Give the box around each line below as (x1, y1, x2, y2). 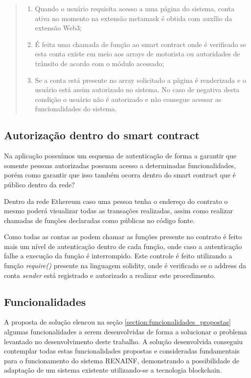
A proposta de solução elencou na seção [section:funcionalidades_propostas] (4, 317, 231, 327)
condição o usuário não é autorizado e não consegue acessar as (35, 94, 222, 104)
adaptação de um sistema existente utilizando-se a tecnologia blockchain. (4, 365, 222, 375)
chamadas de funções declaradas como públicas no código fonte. (4, 215, 195, 225)
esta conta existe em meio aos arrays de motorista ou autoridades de (35, 49, 240, 59)
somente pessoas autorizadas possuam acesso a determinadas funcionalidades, (4, 160, 236, 170)
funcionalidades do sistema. (35, 103, 117, 114)
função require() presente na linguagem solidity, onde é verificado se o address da (4, 260, 246, 271)
